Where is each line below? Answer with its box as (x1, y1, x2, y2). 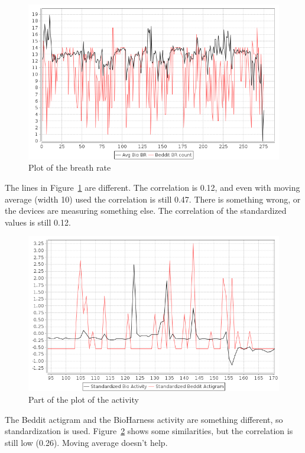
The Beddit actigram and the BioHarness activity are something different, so (5, 413, 283, 425)
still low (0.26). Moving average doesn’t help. (5, 436, 168, 448)
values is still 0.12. (5, 216, 71, 228)
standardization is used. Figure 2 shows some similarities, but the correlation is (5, 425, 293, 437)
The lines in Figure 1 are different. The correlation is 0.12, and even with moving (5, 181, 300, 194)
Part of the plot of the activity (28, 393, 139, 405)
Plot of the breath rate (28, 161, 111, 174)
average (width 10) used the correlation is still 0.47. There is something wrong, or (5, 193, 301, 205)
